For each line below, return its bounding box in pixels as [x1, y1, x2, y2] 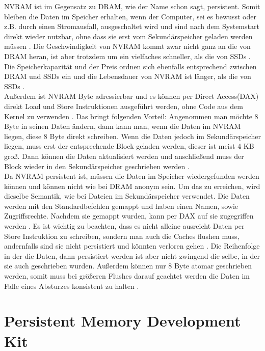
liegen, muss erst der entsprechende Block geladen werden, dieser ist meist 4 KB [4, 141, 254, 151]
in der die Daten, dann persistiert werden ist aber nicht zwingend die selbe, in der [4, 250, 260, 261]
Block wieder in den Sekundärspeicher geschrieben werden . [4, 160, 190, 171]
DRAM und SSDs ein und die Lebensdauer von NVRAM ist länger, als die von [4, 71, 251, 82]
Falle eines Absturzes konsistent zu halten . [4, 280, 139, 291]
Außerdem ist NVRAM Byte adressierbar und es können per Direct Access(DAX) [4, 91, 259, 101]
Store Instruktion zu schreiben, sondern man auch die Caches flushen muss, [4, 230, 240, 241]
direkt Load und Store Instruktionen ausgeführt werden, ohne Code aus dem [4, 100, 243, 111]
